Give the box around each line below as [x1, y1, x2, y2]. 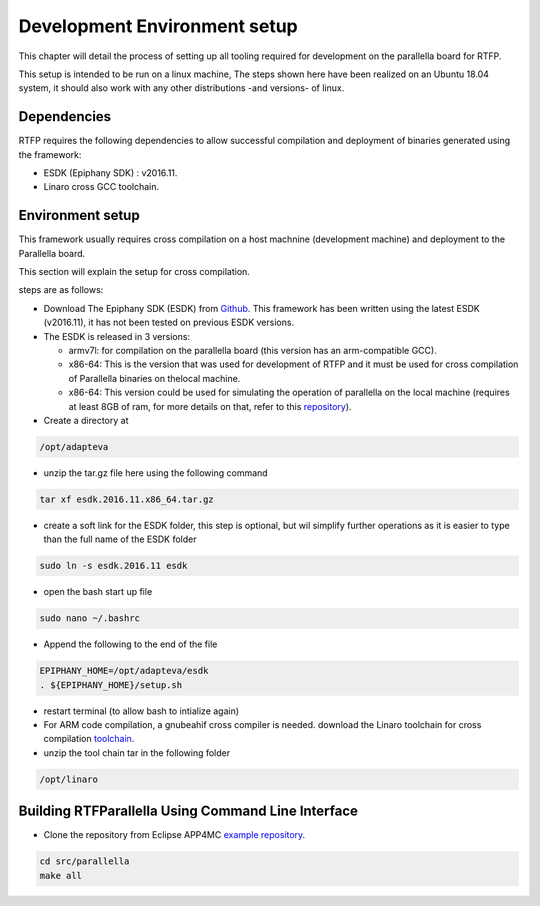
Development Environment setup [18, 15, 299, 37]
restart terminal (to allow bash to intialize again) [43, 705, 240, 717]
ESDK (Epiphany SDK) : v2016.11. [43, 167, 178, 179]
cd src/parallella [39, 856, 130, 867]
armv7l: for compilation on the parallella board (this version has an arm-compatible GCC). [68, 345, 437, 357]
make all [39, 870, 83, 881]
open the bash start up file [43, 586, 153, 598]
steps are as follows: [18, 284, 104, 296]
